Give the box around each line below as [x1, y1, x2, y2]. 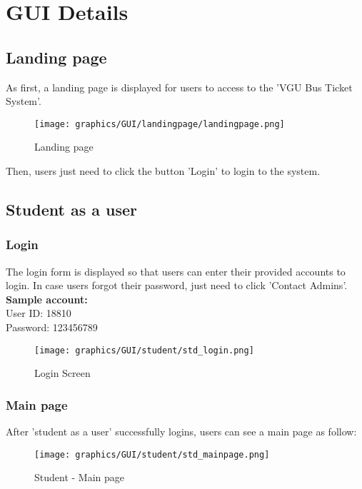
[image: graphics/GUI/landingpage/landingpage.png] [34, 119, 285, 129]
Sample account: [6, 291, 88, 306]
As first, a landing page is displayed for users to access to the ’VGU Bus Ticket [6, 79, 353, 94]
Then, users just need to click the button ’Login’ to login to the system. [6, 163, 321, 178]
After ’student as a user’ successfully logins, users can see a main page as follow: [6, 424, 357, 439]
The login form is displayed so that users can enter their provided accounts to [6, 263, 346, 278]
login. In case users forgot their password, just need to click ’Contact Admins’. [6, 278, 348, 293]
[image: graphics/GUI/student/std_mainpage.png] [34, 449, 270, 460]
